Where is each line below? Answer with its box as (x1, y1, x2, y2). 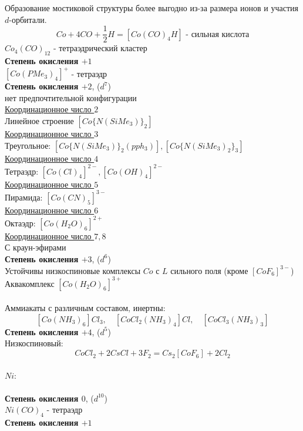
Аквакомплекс (5, 277, 55, 289)
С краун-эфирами (5, 241, 66, 253)
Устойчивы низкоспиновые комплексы (5, 264, 141, 276)
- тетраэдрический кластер (53, 42, 147, 54)
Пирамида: (5, 191, 43, 203)
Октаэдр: (5, 216, 36, 229)
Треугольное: (5, 139, 51, 151)
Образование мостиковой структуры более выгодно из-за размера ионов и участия (5, 2, 298, 14)
